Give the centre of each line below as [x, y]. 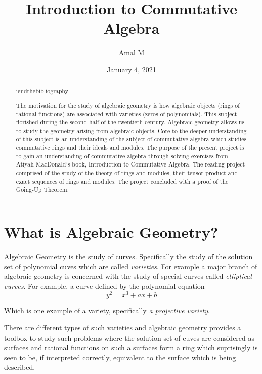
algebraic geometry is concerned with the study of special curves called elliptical [128, 276]
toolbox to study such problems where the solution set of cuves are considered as [129, 337]
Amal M [132, 52]
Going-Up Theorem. [42, 190]
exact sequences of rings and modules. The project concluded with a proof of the [122, 181]
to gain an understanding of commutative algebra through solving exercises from [122, 156]
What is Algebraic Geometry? [111, 232]
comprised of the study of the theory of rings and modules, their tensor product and [127, 173]
